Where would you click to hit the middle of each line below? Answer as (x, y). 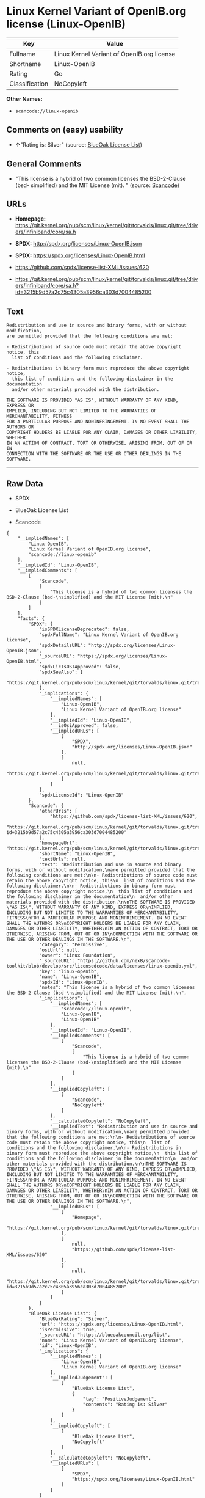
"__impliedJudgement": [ (81, 1378)
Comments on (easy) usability (65, 130)
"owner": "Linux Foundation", (77, 955)
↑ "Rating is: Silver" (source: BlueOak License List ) (78, 144)
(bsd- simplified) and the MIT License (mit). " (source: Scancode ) (97, 185)
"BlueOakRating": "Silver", (75, 1319)
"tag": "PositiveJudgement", (120, 1399)
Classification (29, 84)
